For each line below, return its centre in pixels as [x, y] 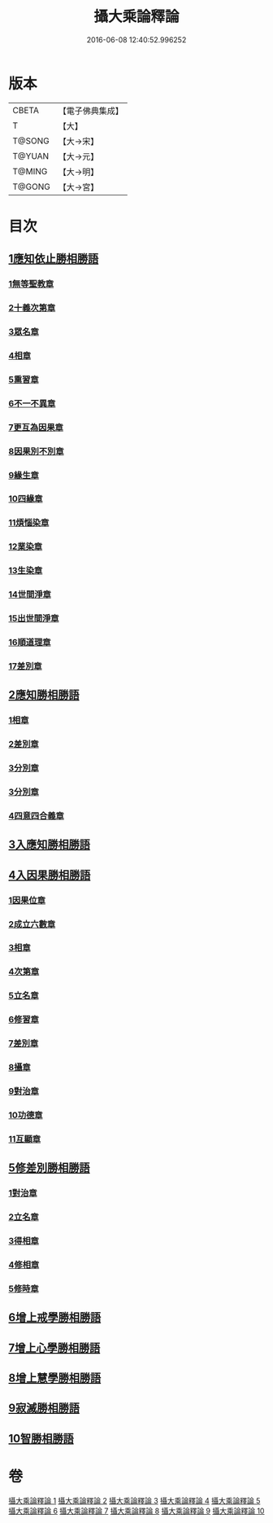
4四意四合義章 [37, 815]
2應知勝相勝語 [44, 695]
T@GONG [31, 187]
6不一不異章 [32, 403]
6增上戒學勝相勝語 [55, 1317]
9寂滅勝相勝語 [44, 1409]
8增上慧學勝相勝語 [55, 1378]
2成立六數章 [32, 924]
